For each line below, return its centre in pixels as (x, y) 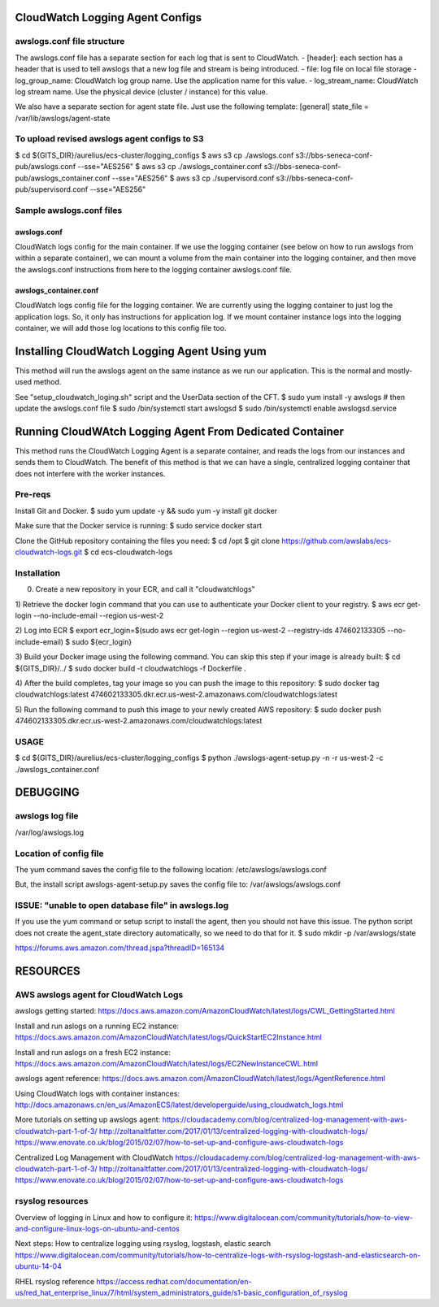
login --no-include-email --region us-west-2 (89, 615)
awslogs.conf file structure (70, 41)
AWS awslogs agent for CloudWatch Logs (99, 994)
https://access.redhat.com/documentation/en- (174, 1281)
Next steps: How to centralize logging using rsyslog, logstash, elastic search (143, 1244)
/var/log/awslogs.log (50, 832)
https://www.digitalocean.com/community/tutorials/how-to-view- (304, 1217)
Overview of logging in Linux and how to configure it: (104, 1217)
